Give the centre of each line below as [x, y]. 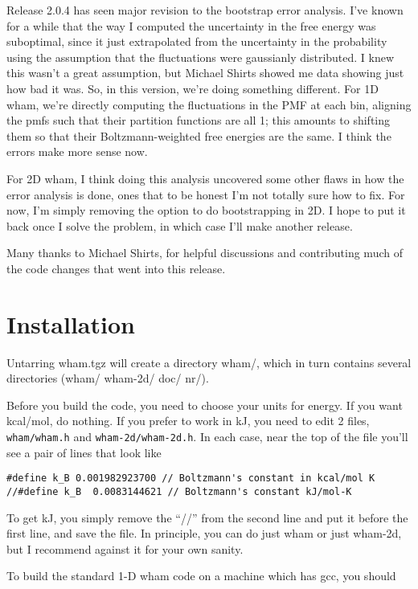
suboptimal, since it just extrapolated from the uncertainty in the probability [197, 41]
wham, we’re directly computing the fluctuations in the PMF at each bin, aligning [209, 104]
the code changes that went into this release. [116, 268]
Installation [71, 323]
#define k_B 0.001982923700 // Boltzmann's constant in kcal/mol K [191, 479]
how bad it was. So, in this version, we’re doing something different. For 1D [193, 88]
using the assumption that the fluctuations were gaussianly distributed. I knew [201, 57]
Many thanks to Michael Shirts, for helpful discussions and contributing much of [205, 253]
